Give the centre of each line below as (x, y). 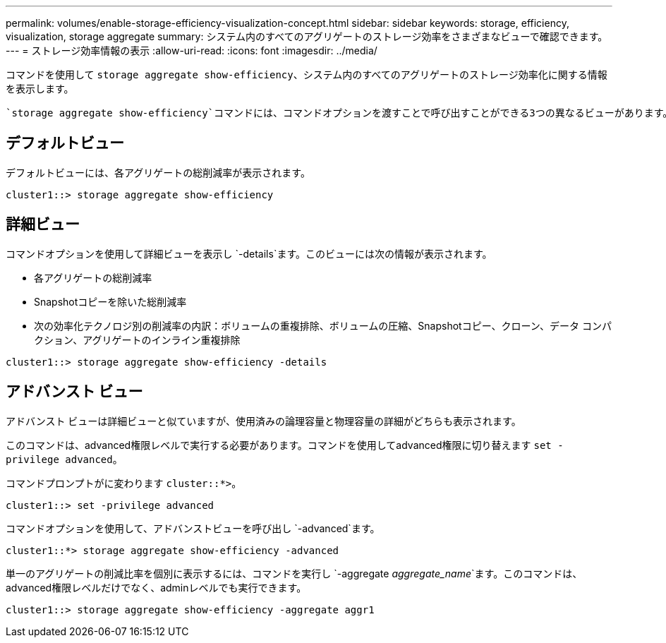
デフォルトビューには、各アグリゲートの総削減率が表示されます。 (158, 172)
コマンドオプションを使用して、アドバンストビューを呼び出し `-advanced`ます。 (193, 528)
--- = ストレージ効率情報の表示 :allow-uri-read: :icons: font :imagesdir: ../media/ (192, 50)
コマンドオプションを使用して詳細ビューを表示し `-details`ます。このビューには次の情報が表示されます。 (249, 253)
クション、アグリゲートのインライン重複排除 (137, 339)
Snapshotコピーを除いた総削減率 (110, 301)
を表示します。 (40, 89)
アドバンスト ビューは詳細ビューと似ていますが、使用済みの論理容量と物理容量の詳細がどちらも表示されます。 (264, 421)
